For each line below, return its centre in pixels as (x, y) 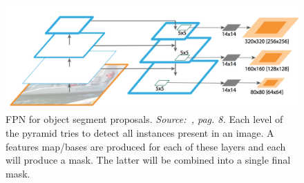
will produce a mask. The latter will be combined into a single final (148, 160)
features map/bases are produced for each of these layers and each (146, 146)
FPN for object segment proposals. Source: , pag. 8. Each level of (144, 119)
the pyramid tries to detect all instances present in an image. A (140, 132)
